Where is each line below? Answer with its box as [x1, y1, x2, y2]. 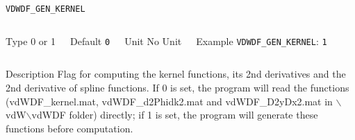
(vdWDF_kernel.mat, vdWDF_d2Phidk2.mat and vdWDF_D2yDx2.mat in [6, 94, 333, 108]
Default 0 [69, 33, 110, 48]
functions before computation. [6, 121, 133, 135]
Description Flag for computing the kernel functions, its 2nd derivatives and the [6, 67, 346, 81]
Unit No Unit [124, 33, 182, 48]
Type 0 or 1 [6, 33, 56, 48]
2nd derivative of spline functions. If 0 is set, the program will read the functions [6, 80, 349, 94]
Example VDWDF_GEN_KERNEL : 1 [196, 33, 327, 48]
